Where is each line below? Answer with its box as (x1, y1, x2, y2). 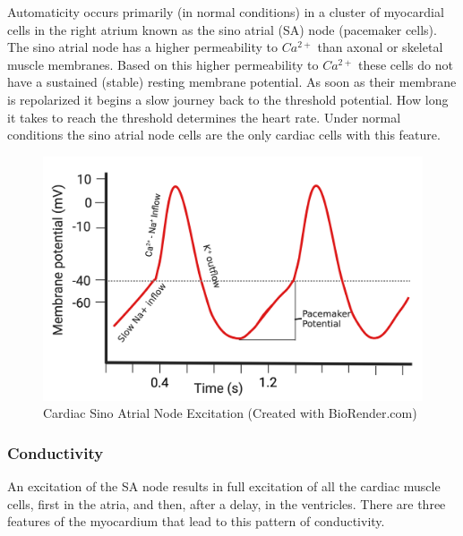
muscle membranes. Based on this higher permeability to (7, 55, 319, 73)
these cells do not (357, 55, 453, 73)
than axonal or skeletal (317, 38, 443, 56)
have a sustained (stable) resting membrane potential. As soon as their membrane (7, 72, 457, 91)
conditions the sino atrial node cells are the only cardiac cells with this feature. (7, 125, 441, 144)
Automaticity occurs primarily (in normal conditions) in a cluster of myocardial (7, 3, 444, 21)
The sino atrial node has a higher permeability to (7, 38, 279, 56)
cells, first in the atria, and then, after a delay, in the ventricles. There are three (7, 494, 446, 513)
